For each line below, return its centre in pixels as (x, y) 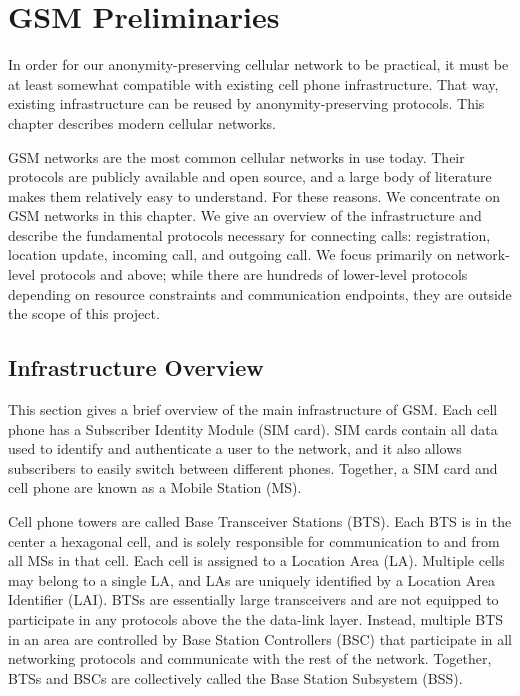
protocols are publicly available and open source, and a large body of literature (250, 176)
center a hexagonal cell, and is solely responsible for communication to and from (254, 540)
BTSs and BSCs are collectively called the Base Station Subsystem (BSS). (235, 677)
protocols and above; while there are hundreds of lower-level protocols (253, 274)
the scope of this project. (84, 313)
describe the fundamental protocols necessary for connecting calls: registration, (249, 234)
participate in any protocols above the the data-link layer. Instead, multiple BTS (256, 618)
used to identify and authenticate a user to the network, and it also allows (235, 448)
